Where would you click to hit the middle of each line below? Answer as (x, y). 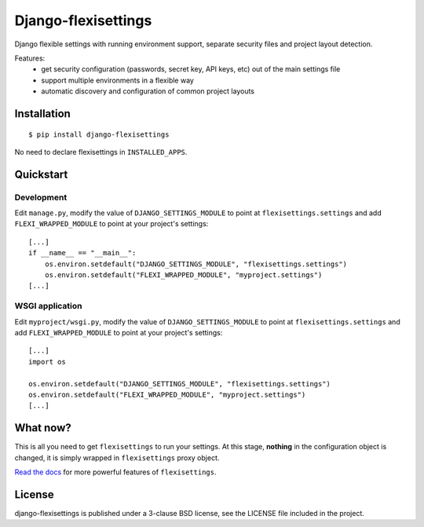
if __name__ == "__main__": (82, 253)
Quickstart (41, 174)
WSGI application (48, 306)
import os (47, 362)
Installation (42, 113)
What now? (43, 428)
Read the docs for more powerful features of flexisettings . (115, 472)
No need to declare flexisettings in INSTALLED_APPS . (101, 152)
